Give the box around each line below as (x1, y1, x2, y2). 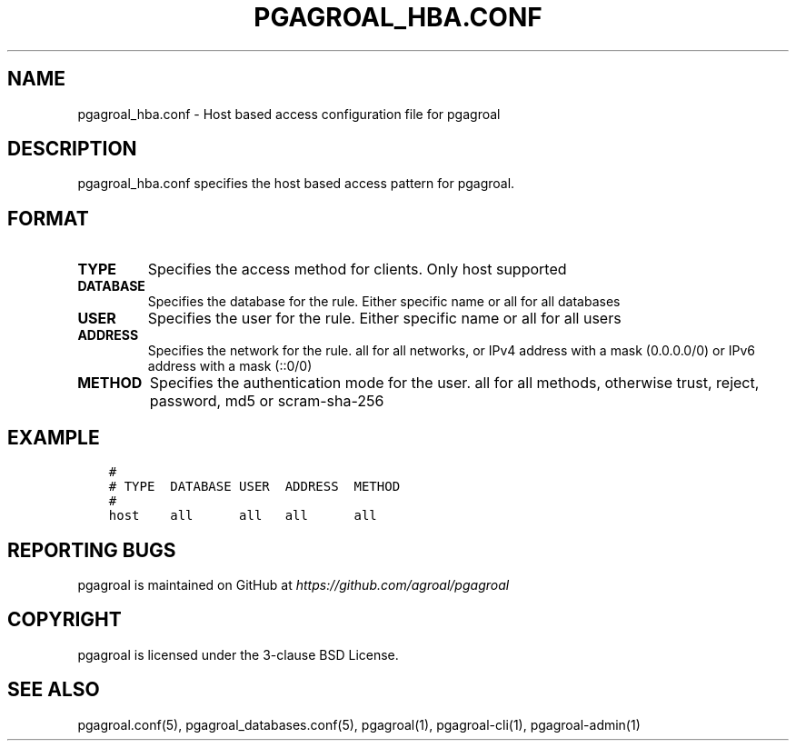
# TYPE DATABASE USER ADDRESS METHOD (108, 479, 401, 494)
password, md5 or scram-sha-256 (149, 392, 384, 411)
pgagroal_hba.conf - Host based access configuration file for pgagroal (77, 105, 501, 122)
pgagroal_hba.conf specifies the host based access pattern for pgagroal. (77, 175, 515, 192)
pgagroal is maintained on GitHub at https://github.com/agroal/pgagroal (77, 576, 510, 593)
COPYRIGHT (7, 608, 122, 632)
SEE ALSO (7, 678, 100, 702)
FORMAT (7, 206, 89, 230)
